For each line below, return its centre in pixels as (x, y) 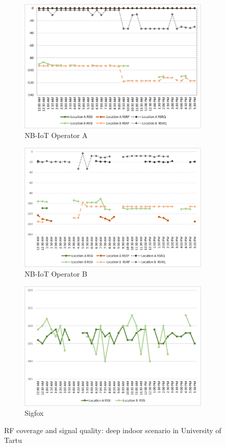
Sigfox (34, 413)
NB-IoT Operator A (56, 135)
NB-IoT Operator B (56, 274)
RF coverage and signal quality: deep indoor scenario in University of (113, 430)
